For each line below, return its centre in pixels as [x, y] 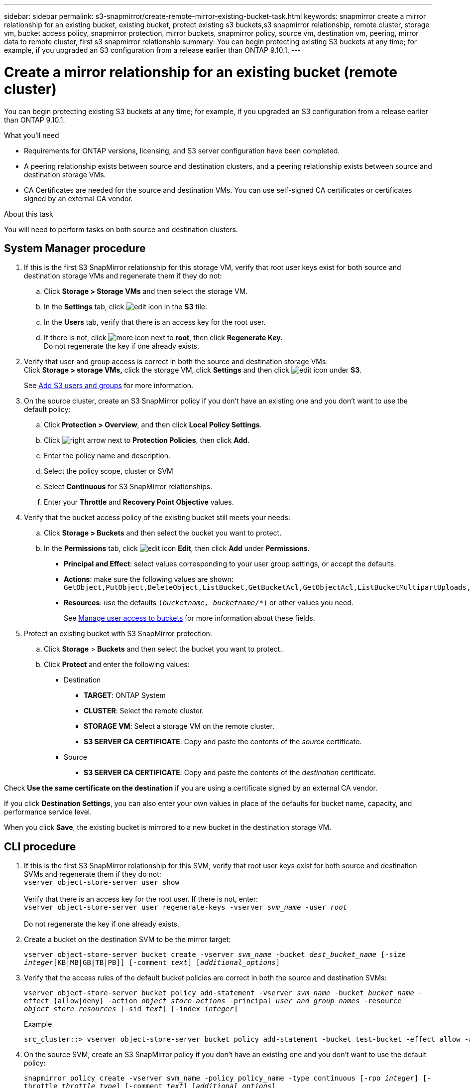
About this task [29, 214]
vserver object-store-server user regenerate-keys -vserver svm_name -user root [186, 907]
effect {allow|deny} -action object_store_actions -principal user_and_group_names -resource [213, 1001]
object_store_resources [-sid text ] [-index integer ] [131, 1009]
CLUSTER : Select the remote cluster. [144, 711]
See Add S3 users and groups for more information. [109, 386]
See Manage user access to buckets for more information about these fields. [189, 618]
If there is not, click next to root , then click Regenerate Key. [163, 338]
